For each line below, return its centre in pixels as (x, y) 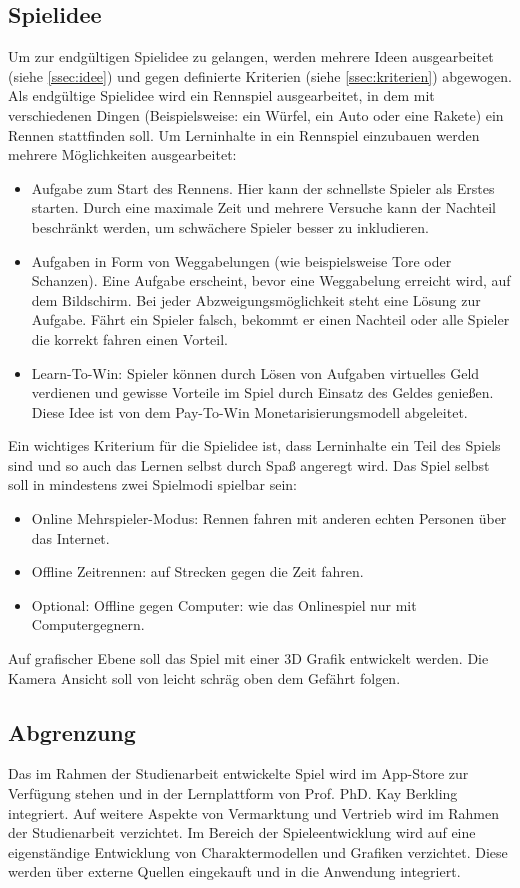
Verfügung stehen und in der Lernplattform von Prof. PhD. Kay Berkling (233, 793)
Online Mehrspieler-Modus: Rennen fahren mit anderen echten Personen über (269, 518)
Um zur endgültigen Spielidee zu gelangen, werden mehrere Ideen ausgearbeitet (251, 56)
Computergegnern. (88, 624)
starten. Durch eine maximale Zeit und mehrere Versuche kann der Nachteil (263, 207)
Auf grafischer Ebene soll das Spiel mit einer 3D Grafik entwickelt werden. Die (248, 658)
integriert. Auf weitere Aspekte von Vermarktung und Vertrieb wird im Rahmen (253, 812)
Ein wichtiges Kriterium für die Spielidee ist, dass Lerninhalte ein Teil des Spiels (254, 445)
